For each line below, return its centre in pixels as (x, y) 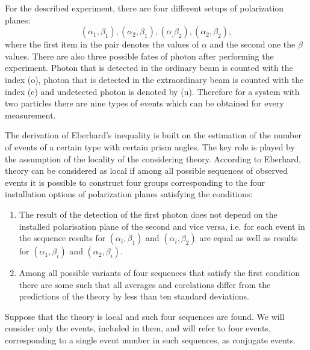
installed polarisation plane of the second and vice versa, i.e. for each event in (162, 226)
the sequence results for (62, 238)
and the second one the (253, 44)
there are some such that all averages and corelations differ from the (145, 284)
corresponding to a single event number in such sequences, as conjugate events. (150, 340)
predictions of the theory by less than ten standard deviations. (134, 296)
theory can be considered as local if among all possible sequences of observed (147, 170)
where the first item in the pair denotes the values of (102, 44)
